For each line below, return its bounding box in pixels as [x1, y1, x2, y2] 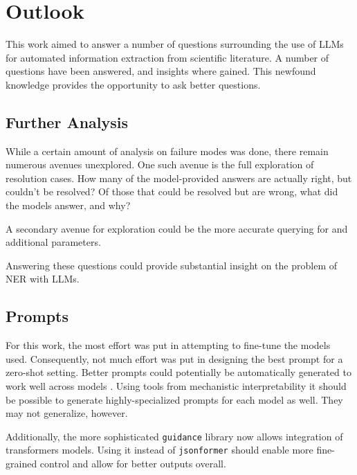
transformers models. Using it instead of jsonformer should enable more [6, 442, 313, 457]
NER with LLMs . [6, 271, 80, 286]
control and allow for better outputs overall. [39, 456, 226, 471]
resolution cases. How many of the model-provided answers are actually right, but [6, 170, 352, 185]
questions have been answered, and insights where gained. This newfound [6, 64, 316, 78]
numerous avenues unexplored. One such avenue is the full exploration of [6, 157, 314, 172]
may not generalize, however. [6, 406, 128, 420]
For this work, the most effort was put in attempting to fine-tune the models [6, 338, 331, 352]
